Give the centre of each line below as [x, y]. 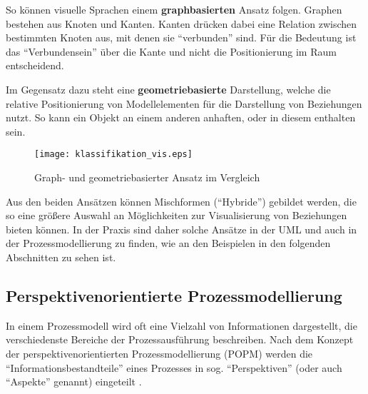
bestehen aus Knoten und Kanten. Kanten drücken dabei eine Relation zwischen [182, 23]
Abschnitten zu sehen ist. [61, 257]
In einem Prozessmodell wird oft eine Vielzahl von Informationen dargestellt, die [182, 325]
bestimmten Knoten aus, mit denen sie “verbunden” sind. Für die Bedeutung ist [181, 37]
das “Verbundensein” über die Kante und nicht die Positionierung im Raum [171, 51]
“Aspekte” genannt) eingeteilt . [74, 382]
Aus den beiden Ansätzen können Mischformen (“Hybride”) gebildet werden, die [181, 201]
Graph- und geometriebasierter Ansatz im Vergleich [147, 177]
